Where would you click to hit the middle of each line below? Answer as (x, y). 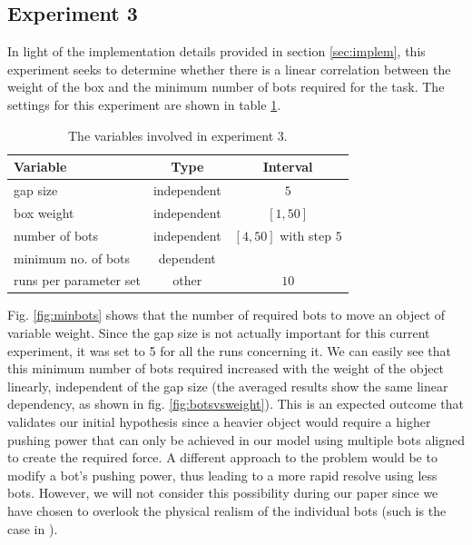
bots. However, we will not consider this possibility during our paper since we (223, 493)
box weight (44, 212)
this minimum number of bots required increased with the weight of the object (226, 368)
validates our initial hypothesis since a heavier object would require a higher (219, 422)
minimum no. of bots (72, 258)
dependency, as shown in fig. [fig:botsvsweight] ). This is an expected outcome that (236, 404)
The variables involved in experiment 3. (178, 135)
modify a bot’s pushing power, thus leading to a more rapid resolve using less (222, 475)
